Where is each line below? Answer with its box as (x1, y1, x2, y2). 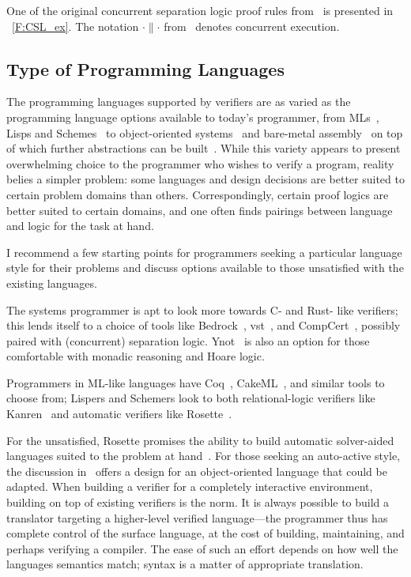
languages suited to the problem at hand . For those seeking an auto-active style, (6, 447, 401, 464)
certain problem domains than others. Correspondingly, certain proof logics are (6, 186, 389, 202)
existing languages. (6, 274, 97, 291)
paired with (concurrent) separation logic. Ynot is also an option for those (6, 332, 370, 349)
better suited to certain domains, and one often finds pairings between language (6, 202, 393, 218)
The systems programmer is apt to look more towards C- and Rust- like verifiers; (6, 301, 398, 318)
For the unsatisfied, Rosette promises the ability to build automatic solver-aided (6, 432, 394, 448)
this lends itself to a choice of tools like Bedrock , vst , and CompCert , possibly (6, 317, 401, 334)
